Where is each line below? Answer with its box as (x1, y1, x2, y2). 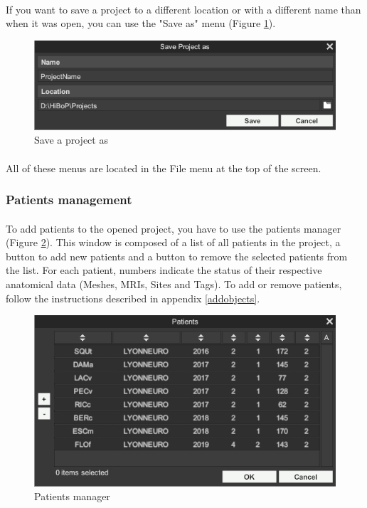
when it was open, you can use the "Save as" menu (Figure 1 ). (6, 16, 276, 31)
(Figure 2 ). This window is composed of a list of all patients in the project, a (6, 235, 341, 250)
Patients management (6, 191, 132, 208)
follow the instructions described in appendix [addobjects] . (6, 290, 260, 305)
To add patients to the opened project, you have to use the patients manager (6, 221, 341, 236)
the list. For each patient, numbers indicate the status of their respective (6, 263, 322, 277)
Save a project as (34, 132, 108, 147)
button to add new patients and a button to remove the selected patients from (6, 248, 348, 263)
